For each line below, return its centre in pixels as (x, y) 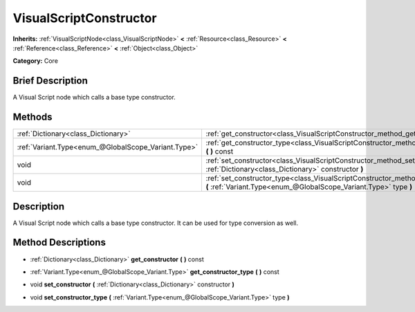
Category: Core (36, 61)
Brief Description (50, 81)
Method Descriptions (59, 242)
